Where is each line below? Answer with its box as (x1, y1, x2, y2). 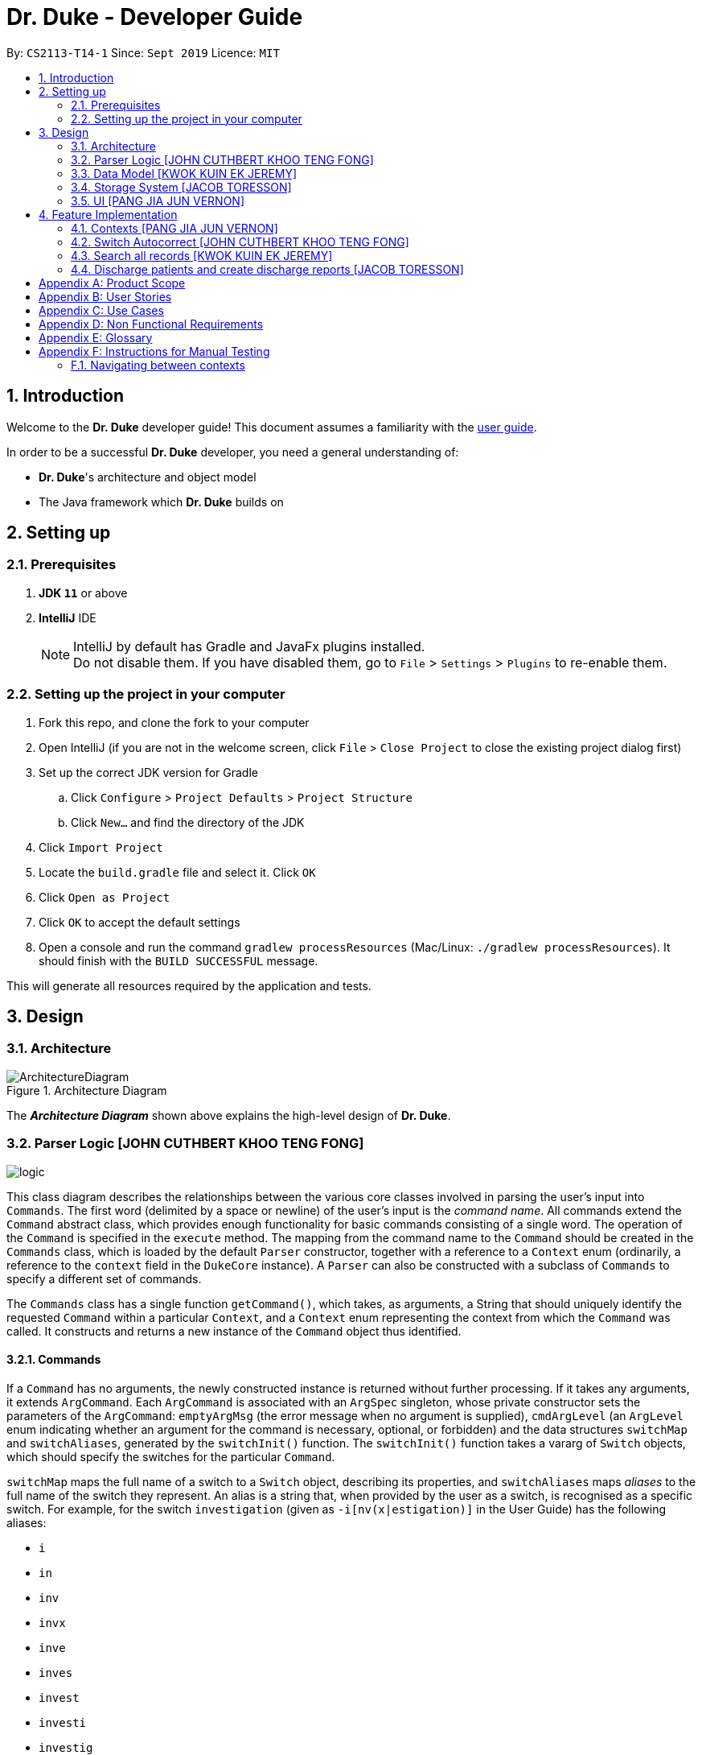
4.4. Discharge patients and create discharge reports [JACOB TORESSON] (71, 262, 464, 276)
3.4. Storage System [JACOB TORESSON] (71, 180, 292, 194)
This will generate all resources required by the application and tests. (6, 978, 372, 993)
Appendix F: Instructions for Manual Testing (39, 344, 270, 358)
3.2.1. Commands (6, 1352, 101, 1367)
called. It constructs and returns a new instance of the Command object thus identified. (6, 1323, 462, 1338)
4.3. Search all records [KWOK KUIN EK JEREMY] (71, 248, 333, 262)
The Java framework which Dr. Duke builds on (39, 494, 284, 509)
